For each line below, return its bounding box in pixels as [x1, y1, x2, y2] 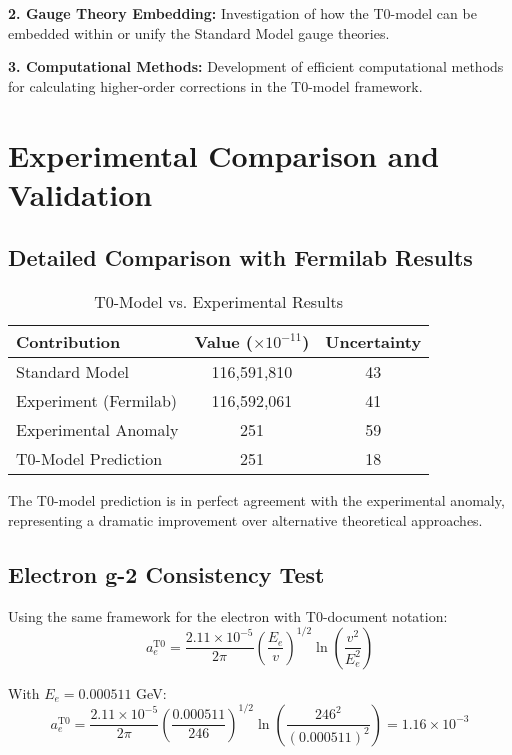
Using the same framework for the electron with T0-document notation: [8, 605, 448, 626]
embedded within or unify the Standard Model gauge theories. [8, 22, 390, 43]
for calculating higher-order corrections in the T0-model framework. [8, 75, 423, 96]
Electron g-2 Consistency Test [8, 558, 325, 589]
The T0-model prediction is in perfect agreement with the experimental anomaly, [8, 490, 505, 511]
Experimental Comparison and [8, 134, 440, 175]
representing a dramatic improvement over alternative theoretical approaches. [8, 509, 483, 530]
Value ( [194, 330, 253, 354]
